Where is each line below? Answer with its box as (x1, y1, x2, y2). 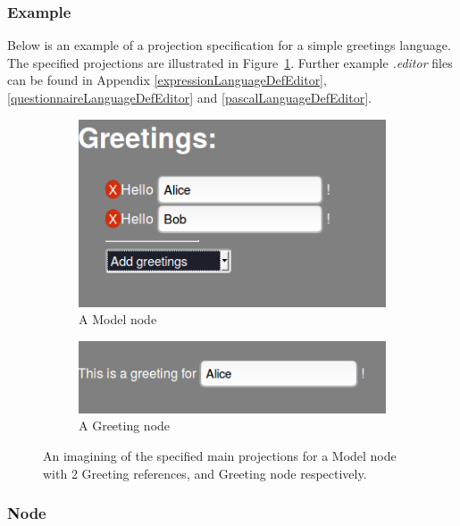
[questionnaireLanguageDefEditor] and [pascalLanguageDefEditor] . (7, 88, 372, 106)
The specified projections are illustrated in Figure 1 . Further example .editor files (7, 53, 453, 71)
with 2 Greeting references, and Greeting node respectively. (43, 463, 367, 482)
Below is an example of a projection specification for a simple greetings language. (7, 36, 451, 54)
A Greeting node (79, 416, 171, 435)
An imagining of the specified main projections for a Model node (43, 446, 397, 464)
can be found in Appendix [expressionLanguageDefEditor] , (7, 71, 327, 89)
